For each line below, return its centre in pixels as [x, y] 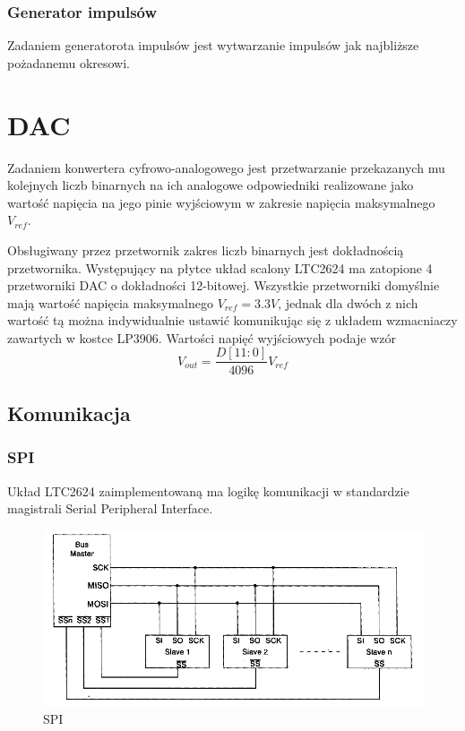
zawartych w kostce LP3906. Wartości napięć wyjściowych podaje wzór [202, 337]
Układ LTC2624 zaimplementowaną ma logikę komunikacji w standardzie [208, 490]
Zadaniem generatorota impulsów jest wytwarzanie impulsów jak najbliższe [213, 45]
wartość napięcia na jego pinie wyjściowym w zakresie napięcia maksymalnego [221, 202]
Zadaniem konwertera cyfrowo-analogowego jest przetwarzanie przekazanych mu [226, 167]
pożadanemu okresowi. [69, 62]
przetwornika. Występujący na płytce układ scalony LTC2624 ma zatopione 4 [220, 267]
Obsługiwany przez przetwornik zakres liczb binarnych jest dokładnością [206, 249]
